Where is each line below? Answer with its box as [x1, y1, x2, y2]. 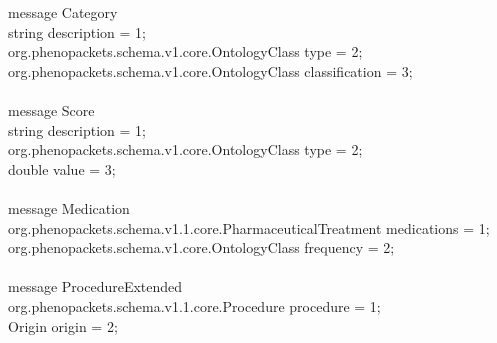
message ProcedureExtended [8, 276, 183, 297]
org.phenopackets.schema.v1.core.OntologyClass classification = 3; [8, 60, 413, 81]
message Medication [8, 197, 130, 218]
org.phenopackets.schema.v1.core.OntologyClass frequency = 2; [8, 237, 395, 258]
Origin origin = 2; [8, 315, 118, 336]
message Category [8, 2, 118, 22]
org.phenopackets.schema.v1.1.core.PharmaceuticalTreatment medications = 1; [8, 217, 490, 238]
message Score [8, 99, 95, 120]
